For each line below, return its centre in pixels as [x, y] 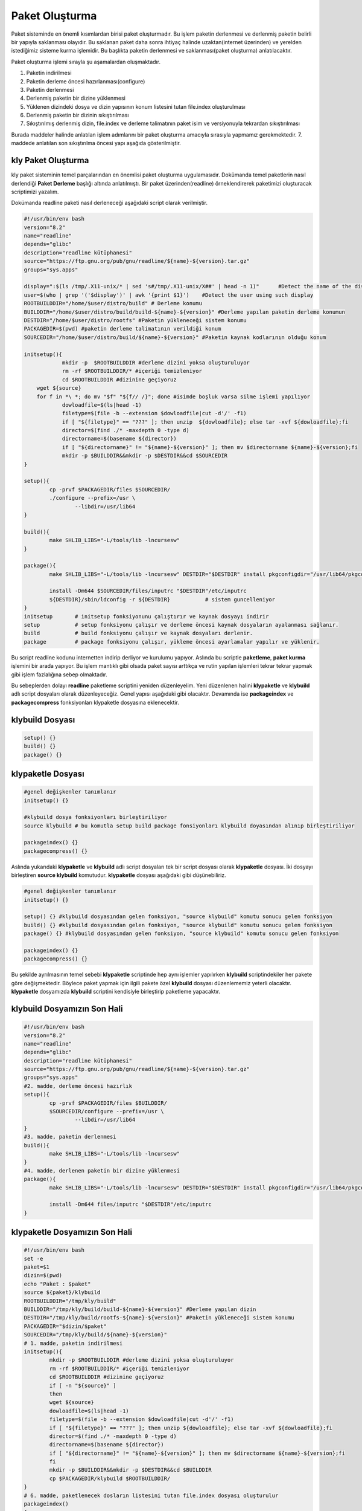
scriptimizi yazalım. [35, 192]
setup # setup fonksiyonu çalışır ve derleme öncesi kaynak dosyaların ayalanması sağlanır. [181, 625]
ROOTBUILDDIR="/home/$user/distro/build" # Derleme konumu [113, 303]
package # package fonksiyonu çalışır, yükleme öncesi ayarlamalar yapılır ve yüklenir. [172, 642]
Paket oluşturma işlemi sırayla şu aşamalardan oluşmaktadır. [86, 62]
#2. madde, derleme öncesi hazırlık [78, 1086]
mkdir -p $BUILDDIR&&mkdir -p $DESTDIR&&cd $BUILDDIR [130, 1470]
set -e [33, 1258]
